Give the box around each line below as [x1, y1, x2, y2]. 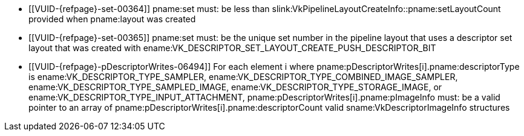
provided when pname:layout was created [28, 14, 196, 24]
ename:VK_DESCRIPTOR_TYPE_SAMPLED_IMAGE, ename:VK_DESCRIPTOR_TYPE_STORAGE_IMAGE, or [28, 82, 442, 92]
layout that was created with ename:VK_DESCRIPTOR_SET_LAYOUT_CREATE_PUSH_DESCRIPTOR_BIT [28, 43, 436, 53]
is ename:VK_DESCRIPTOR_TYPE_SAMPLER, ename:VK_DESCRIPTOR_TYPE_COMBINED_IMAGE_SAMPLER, [28, 72, 458, 82]
